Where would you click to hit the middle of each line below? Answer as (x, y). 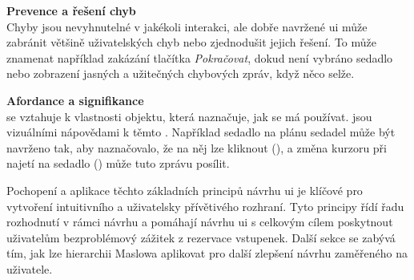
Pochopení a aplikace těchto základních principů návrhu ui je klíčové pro (185, 190)
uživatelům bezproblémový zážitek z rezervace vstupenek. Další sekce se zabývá (201, 237)
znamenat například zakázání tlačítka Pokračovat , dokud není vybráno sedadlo (200, 57)
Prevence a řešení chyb (71, 10)
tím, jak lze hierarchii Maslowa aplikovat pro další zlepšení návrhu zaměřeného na (207, 253)
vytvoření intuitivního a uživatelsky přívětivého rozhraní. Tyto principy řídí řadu (205, 206)
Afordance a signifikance (75, 100)
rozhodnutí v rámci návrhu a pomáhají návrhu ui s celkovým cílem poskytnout (200, 222)
